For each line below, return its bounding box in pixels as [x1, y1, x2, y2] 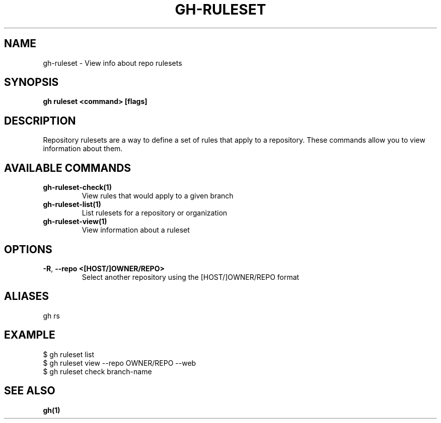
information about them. [43, 144, 123, 153]
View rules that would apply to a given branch [82, 191, 234, 200]
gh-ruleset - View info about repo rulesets [43, 58, 182, 67]
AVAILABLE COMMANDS [4, 161, 131, 174]
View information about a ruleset [82, 226, 190, 235]
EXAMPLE [4, 329, 55, 342]
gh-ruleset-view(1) [43, 217, 107, 226]
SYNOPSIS [4, 76, 59, 89]
